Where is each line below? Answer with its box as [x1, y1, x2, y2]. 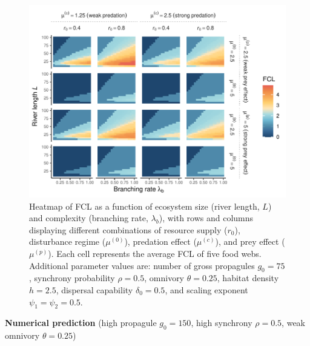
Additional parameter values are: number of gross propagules [29, 259, 255, 271]
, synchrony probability [29, 271, 115, 284]
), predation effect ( [124, 235, 197, 248]
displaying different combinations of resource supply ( [29, 223, 228, 236]
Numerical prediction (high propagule [5, 316, 157, 329]
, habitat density [217, 271, 279, 284]
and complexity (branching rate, [29, 211, 148, 224]
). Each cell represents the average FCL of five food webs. [48, 247, 262, 259]
